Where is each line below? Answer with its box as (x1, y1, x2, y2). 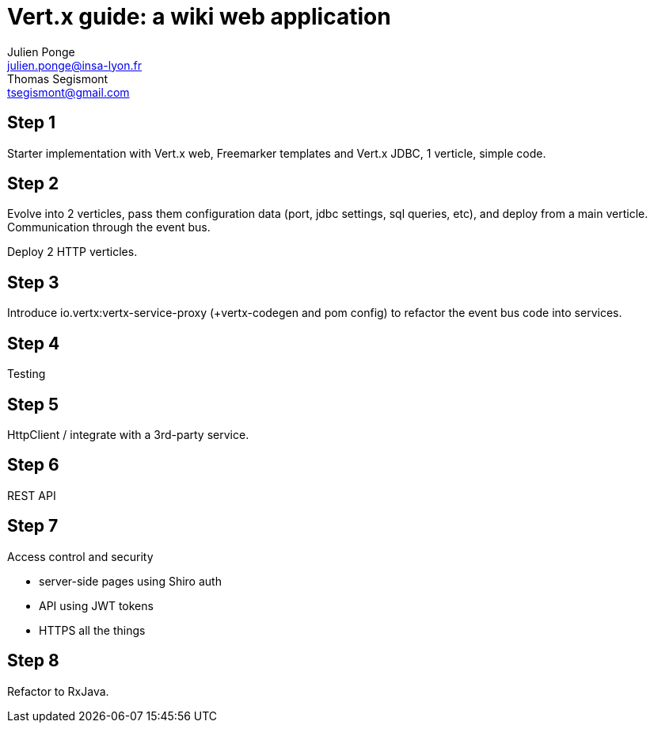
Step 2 (7, 174, 59, 194)
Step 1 (7, 113, 56, 133)
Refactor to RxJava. (7, 684, 109, 698)
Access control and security (7, 549, 154, 563)
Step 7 (7, 516, 59, 536)
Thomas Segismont (7, 71, 108, 86)
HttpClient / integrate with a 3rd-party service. (7, 427, 249, 441)
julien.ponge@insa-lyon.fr (7, 58, 142, 72)
